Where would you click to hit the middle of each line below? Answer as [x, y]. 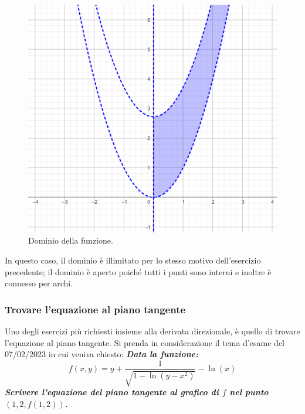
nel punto [249, 392]
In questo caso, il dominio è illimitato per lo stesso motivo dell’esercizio [133, 260]
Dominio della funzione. [71, 240]
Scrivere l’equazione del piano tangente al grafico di [112, 392]
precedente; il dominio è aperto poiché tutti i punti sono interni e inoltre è [138, 271]
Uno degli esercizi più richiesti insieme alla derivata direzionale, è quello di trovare [152, 331]
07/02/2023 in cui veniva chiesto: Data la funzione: [102, 354]
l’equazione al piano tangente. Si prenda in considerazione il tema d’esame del [145, 342]
